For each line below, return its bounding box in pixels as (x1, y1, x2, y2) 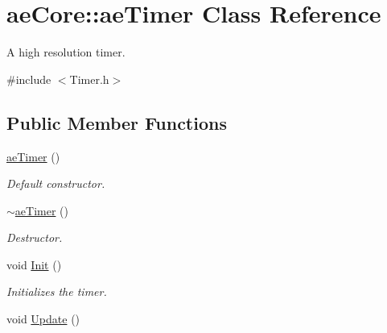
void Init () (6, 256, 62, 273)
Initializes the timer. (6, 283, 107, 300)
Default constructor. (6, 175, 105, 192)
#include (6, 70, 51, 87)
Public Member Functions (6, 110, 227, 135)
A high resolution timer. (6, 44, 126, 60)
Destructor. (6, 229, 63, 246)
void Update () (6, 310, 80, 327)
